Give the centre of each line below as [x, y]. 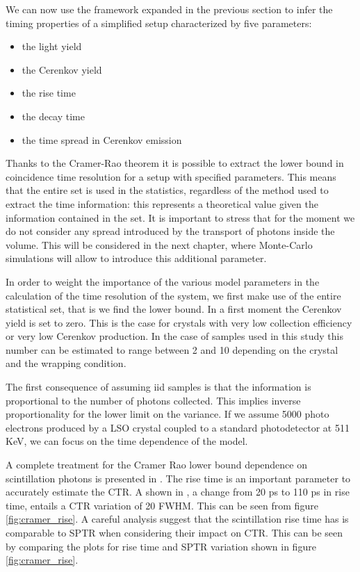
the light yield [52, 46]
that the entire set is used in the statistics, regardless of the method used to [167, 190]
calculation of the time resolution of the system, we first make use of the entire [173, 295]
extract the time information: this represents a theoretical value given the [162, 203]
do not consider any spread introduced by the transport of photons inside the [170, 231]
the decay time [53, 116]
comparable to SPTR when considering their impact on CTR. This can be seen [174, 532]
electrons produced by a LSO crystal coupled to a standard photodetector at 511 [178, 427]
